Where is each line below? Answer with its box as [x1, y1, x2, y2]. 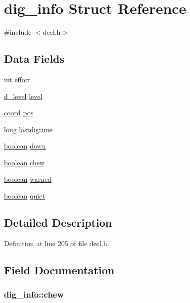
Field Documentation [4, 262, 115, 277]
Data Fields [4, 51, 65, 66]
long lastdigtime [4, 124, 53, 134]
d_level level [4, 91, 43, 101]
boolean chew [4, 157, 45, 167]
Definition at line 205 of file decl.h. [4, 238, 109, 248]
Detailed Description [4, 215, 112, 230]
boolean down [4, 141, 46, 151]
